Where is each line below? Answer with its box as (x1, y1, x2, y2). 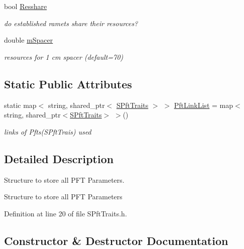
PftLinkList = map (174, 99, 233, 110)
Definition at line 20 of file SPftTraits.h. (4, 208, 127, 218)
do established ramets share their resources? (4, 18, 138, 28)
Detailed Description (4, 151, 114, 166)
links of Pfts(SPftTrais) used (4, 126, 91, 137)
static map (4, 99, 37, 110)
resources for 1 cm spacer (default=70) (4, 51, 124, 62)
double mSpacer (4, 35, 53, 45)
